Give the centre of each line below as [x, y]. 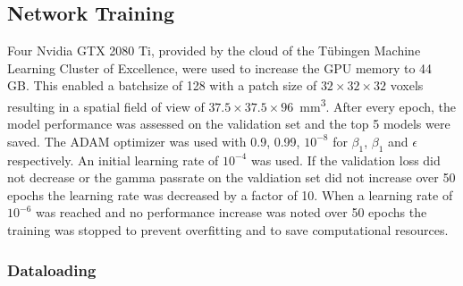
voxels [407, 85]
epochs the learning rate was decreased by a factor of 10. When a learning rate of [230, 194]
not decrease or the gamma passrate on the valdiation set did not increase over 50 [231, 177]
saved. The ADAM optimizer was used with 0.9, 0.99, [154, 141]
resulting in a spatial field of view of [106, 106]
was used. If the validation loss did [345, 160]
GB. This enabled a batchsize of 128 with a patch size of [162, 85]
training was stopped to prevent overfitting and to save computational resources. [228, 230]
